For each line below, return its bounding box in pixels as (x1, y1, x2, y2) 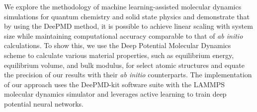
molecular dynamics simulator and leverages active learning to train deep (4, 89, 227, 99)
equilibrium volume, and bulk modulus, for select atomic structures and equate (4, 59, 245, 70)
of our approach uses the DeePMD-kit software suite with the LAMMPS (4, 79, 225, 89)
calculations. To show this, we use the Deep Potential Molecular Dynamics (4, 40, 231, 51)
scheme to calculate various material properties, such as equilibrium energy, (4, 50, 234, 60)
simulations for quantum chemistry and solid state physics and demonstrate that (4, 11, 250, 21)
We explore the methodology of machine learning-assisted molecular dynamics (4, 1, 242, 11)
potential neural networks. (4, 98, 84, 109)
